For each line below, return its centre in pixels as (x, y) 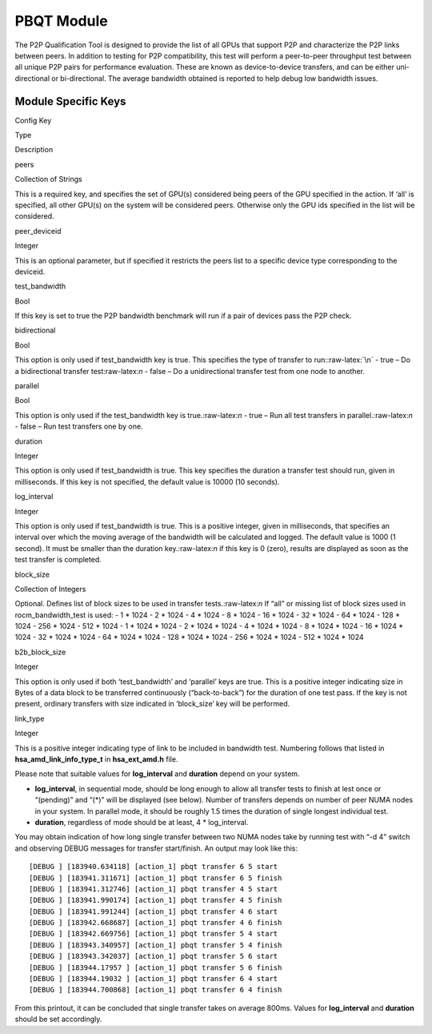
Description (34, 150)
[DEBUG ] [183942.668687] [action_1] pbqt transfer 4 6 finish (156, 923)
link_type (30, 718)
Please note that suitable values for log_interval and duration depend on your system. (157, 774)
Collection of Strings (49, 179)
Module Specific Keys (70, 101)
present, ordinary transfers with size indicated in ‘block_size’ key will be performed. (152, 704)
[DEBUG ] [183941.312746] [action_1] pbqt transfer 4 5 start (154, 889)
